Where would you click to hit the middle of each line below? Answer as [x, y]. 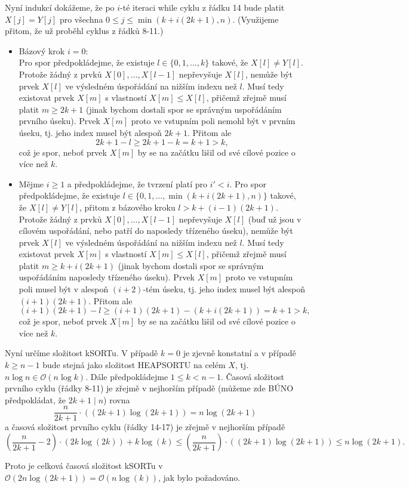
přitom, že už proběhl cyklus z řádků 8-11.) [84, 31]
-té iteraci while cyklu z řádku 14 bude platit [202, 7]
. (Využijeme [256, 19]
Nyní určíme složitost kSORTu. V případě [82, 353]
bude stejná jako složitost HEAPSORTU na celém [134, 365]
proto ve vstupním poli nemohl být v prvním [213, 121]
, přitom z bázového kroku [127, 207]
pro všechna [81, 19]
